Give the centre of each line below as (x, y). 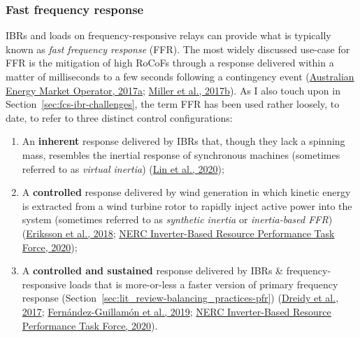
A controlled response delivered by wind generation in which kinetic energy (186, 192)
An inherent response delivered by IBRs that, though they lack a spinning (183, 141)
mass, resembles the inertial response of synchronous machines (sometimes (181, 154)
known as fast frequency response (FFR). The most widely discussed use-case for (178, 49)
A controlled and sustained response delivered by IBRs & (152, 270)
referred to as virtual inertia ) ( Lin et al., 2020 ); (123, 168)
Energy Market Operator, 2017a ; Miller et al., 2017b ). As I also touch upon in (173, 90)
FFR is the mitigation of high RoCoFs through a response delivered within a (170, 63)
